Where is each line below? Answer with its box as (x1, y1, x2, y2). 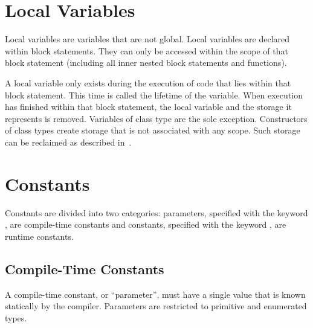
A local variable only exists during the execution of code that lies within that (5, 76, 291, 89)
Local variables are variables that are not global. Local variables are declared (5, 33, 290, 45)
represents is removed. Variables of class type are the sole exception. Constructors (5, 112, 308, 124)
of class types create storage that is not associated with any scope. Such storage (5, 124, 300, 137)
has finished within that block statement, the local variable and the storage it (5, 100, 292, 113)
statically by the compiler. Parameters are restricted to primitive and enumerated (5, 300, 307, 312)
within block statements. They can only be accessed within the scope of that (5, 44, 288, 57)
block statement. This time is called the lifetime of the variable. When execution (5, 88, 303, 101)
